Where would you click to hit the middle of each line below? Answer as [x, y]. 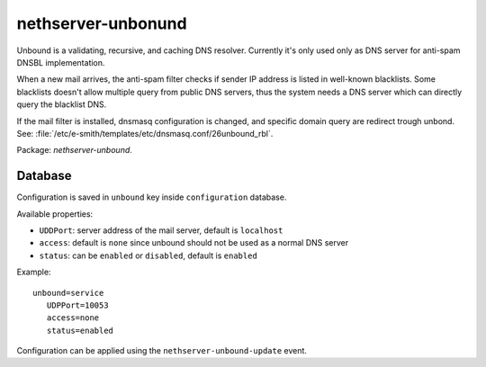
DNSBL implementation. [61, 62]
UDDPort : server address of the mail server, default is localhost [161, 230]
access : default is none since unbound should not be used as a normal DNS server [194, 243]
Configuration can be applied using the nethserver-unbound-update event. [162, 351]
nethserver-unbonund [102, 23]
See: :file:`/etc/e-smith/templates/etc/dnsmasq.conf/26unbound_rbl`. [145, 133]
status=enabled [80, 330]
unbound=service [68, 293]
